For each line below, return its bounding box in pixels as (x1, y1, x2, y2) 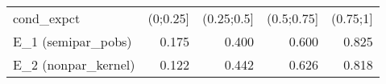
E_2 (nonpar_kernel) (13, 55, 135, 74)
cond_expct (13, 9, 81, 27)
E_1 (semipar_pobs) (13, 32, 132, 50)
